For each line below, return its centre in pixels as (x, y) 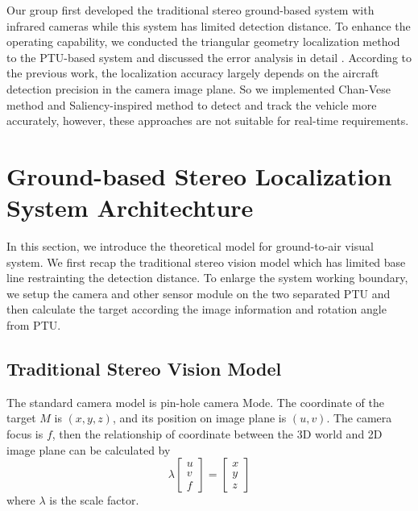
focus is (25, 434)
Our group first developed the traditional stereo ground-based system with (190, 10)
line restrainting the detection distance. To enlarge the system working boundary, (207, 278)
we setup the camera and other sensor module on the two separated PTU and (199, 293)
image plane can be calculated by (89, 449)
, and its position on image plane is (199, 418)
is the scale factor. (94, 500)
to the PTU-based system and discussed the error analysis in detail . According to (209, 57)
